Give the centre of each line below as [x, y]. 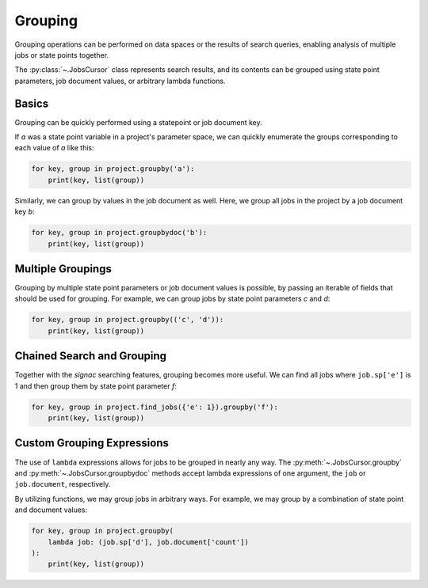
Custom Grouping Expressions [92, 443]
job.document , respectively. [63, 484]
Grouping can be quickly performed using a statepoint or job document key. [138, 122]
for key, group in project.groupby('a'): [113, 169]
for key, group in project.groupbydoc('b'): [119, 233]
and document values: [51, 510]
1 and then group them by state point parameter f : [96, 386]
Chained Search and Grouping [90, 356]
